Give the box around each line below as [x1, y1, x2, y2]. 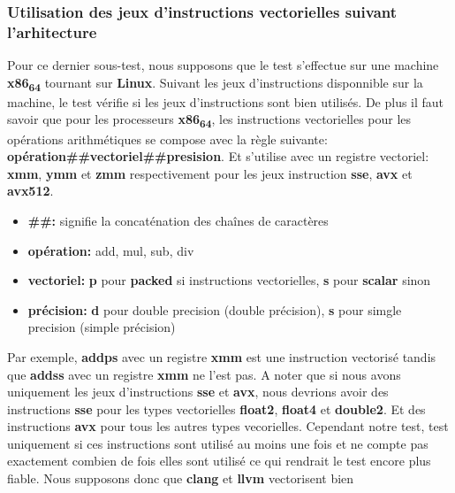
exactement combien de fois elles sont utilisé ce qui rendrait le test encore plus [7, 451, 431, 470]
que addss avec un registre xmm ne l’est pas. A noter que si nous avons [7, 365, 401, 383]
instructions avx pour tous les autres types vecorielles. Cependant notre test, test [7, 417, 449, 435]
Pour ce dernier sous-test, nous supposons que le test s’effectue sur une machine [7, 56, 439, 74]
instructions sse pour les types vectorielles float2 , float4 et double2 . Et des [7, 399, 426, 418]
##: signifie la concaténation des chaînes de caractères [27, 211, 329, 229]
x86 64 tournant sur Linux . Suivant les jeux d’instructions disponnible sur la [7, 73, 423, 94]
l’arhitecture [7, 20, 97, 42]
